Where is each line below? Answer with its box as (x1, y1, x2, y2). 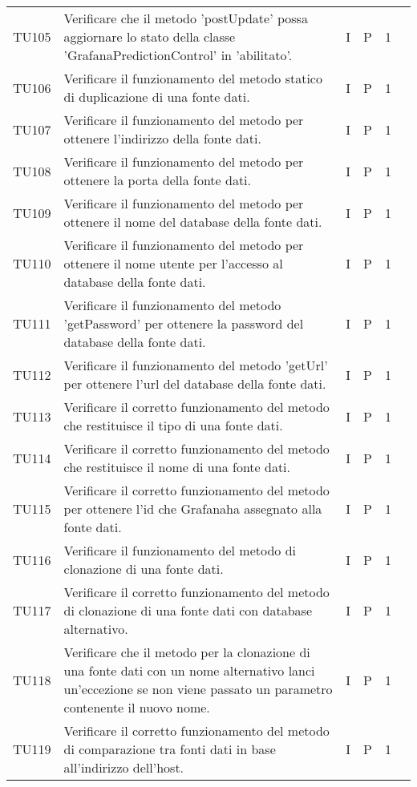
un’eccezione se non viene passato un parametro (63, 680, 333, 698)
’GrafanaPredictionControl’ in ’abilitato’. (63, 46, 293, 64)
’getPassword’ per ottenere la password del (63, 314, 304, 333)
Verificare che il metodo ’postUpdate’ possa (63, 9, 308, 27)
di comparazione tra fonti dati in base (63, 740, 276, 758)
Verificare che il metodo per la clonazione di (63, 643, 310, 661)
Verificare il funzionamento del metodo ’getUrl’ (63, 356, 328, 374)
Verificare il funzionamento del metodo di (63, 541, 297, 559)
